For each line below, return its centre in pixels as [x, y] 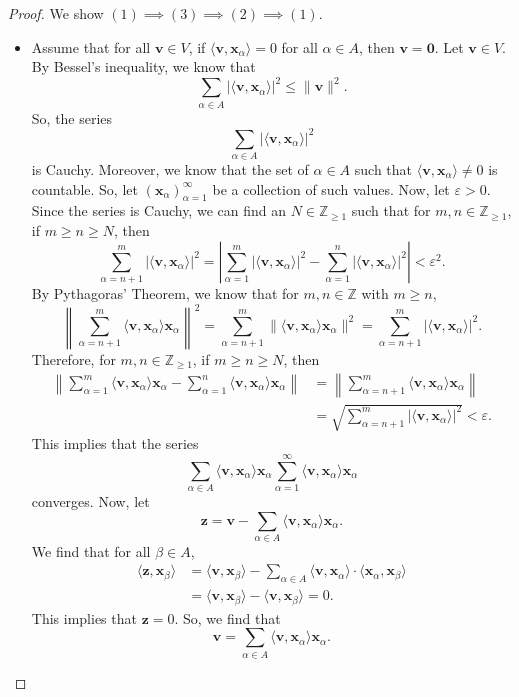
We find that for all [91, 550]
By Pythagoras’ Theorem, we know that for [165, 292]
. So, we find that [227, 617]
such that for [391, 210]
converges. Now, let [90, 500]
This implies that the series [115, 443]
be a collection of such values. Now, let [331, 188]
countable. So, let [84, 188]
